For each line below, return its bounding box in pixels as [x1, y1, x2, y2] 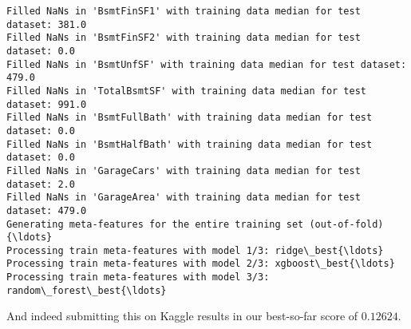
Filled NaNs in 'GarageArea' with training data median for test [6, 192, 361, 204]
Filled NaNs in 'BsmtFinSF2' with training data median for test [6, 32, 361, 44]
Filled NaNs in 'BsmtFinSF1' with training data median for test [6, 6, 361, 17]
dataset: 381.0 [6, 18, 87, 30]
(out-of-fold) [309, 218, 384, 230]
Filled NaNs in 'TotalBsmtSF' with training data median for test [6, 85, 367, 97]
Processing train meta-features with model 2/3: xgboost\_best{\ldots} [6, 258, 395, 270]
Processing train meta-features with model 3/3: [6, 272, 270, 283]
